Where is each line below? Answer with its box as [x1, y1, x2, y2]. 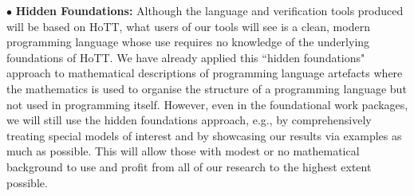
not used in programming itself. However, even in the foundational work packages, [6, 96, 408, 112]
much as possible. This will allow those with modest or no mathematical [6, 143, 360, 159]
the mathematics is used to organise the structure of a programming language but [6, 80, 407, 96]
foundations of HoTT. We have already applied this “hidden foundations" [6, 49, 365, 65]
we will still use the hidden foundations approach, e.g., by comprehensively [6, 112, 372, 128]
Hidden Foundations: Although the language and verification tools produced [15, 2, 404, 18]
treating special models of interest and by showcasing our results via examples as [6, 127, 402, 143]
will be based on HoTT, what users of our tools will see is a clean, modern [6, 18, 370, 34]
